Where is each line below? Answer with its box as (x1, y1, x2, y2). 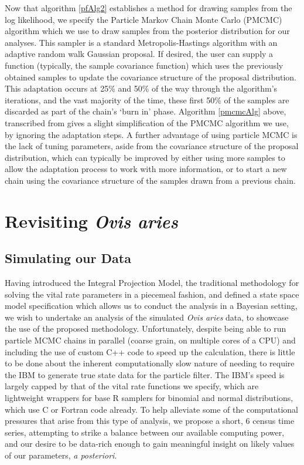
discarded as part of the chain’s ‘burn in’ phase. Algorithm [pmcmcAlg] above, (5, 105, 286, 117)
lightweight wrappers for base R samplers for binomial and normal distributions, (5, 392, 293, 404)
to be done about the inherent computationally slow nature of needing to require (5, 357, 295, 369)
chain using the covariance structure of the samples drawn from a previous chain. (5, 174, 296, 186)
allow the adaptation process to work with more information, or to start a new (5, 163, 287, 175)
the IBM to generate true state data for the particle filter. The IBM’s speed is (5, 368, 285, 380)
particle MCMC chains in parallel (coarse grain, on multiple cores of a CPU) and (5, 334, 296, 346)
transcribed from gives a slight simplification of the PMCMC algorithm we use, (5, 116, 289, 129)
